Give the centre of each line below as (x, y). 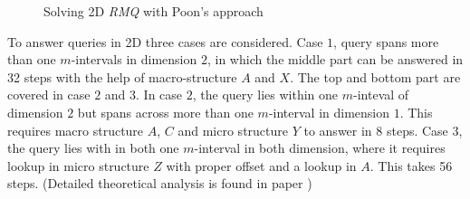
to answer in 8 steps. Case (376, 130)
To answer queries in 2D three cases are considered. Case (165, 41)
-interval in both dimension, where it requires (320, 148)
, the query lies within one (265, 95)
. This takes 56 (411, 165)
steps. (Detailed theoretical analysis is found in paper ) (160, 183)
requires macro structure (76, 130)
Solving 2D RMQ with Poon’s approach (153, 11)
